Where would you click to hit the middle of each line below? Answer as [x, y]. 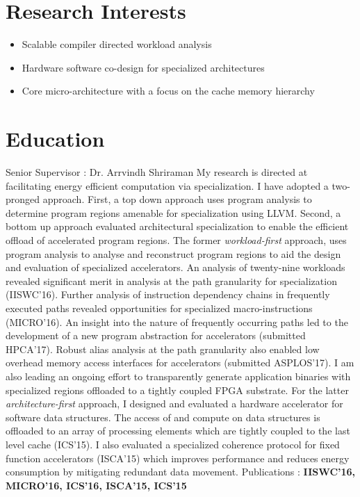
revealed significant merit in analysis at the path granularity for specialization [171, 280]
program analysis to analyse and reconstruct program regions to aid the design [173, 253]
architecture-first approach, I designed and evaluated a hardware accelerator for [174, 404]
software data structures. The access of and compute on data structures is [163, 417]
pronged [23, 199]
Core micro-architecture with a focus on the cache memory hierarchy [168, 91]
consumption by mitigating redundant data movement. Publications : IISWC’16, [181, 472]
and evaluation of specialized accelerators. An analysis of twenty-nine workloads [175, 267]
